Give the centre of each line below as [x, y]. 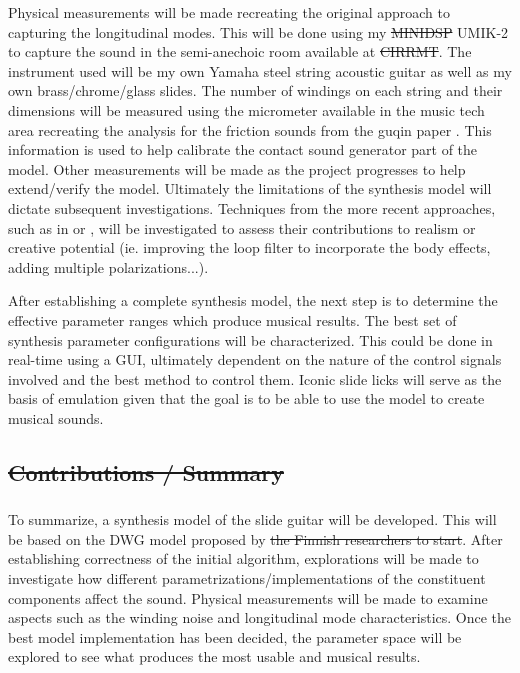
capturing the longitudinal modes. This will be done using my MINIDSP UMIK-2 [258, 31]
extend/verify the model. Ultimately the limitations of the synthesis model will [250, 188]
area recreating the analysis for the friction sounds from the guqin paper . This [250, 129]
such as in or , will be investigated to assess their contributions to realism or [242, 227]
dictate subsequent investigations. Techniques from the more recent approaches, [252, 207]
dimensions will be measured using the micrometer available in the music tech [246, 109]
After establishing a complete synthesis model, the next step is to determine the [253, 300]
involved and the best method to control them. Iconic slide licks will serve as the [255, 378]
